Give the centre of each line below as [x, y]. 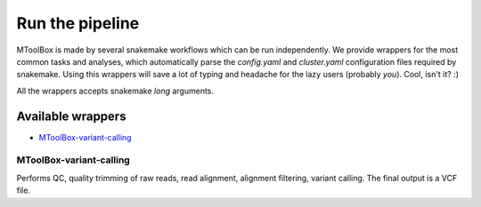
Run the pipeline [78, 23]
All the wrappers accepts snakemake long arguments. [115, 91]
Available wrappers [71, 116]
